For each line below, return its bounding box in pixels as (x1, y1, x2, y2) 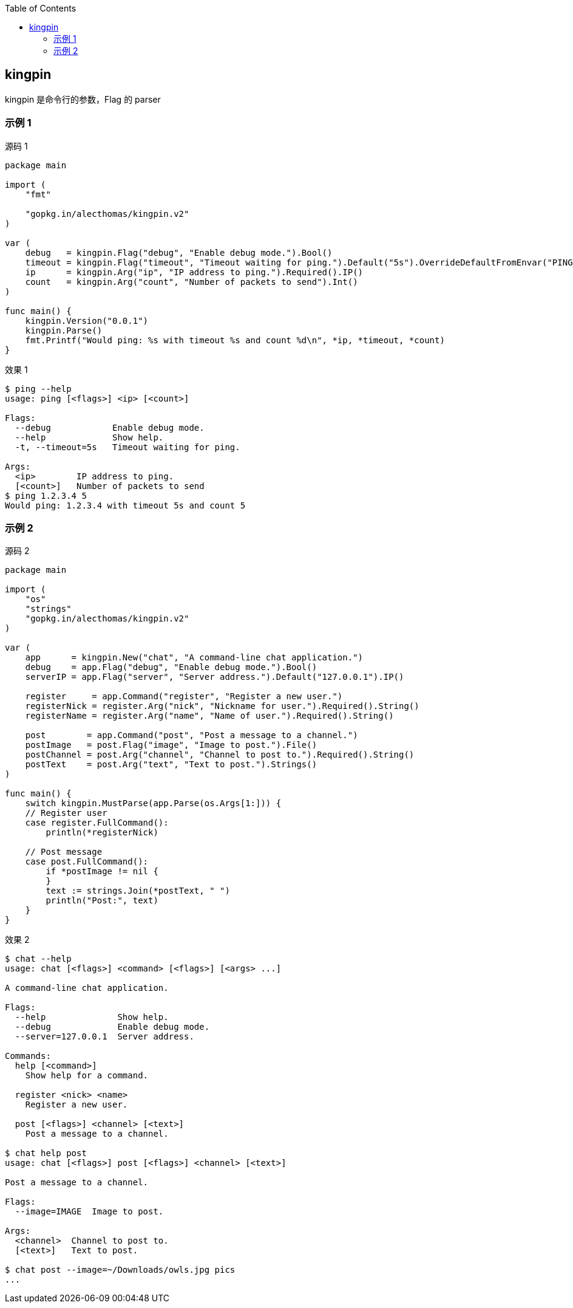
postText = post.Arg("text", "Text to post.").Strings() (25, 759, 317, 770)
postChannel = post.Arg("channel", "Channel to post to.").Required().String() (25, 750, 415, 760)
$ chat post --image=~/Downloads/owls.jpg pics (5, 1265, 236, 1275)
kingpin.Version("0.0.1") (25, 315, 149, 326)
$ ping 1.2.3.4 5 (5, 490, 87, 501)
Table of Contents (5, 3, 76, 13)
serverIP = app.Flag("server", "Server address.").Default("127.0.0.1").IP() (25, 672, 404, 682)
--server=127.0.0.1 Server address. (15, 1032, 194, 1042)
